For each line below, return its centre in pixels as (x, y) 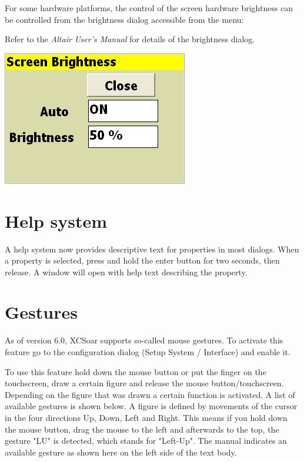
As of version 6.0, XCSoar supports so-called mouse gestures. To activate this (144, 340)
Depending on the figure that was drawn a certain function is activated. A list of (150, 394)
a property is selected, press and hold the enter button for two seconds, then (142, 260)
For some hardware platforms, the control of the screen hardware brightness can (149, 8)
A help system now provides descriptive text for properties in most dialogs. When (152, 249)
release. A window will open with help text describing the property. (126, 272)
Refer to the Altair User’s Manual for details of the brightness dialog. (130, 39)
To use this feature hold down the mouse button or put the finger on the (136, 371)
